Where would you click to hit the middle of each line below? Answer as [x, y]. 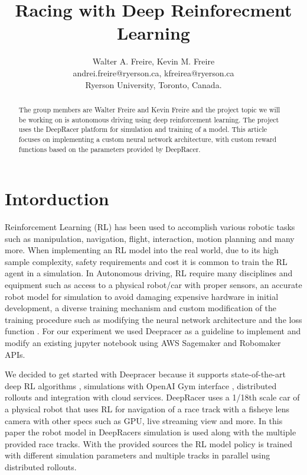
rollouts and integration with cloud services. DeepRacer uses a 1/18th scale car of [152, 397]
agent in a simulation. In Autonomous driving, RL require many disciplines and [149, 273]
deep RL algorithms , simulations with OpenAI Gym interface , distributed [141, 385]
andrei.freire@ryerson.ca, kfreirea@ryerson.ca [153, 72]
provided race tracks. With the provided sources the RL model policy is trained [149, 443]
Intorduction [57, 198]
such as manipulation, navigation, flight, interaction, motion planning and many [150, 238]
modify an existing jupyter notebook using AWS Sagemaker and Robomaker [143, 343]
